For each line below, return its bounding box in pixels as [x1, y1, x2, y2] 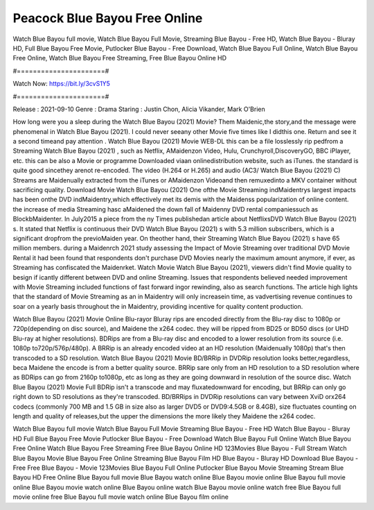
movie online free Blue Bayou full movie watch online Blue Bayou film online [12, 493, 229, 501]
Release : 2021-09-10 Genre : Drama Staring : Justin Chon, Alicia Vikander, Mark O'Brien [12, 105, 266, 113]
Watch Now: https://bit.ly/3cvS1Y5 [12, 80, 111, 88]
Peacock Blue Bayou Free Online [12, 10, 203, 26]
